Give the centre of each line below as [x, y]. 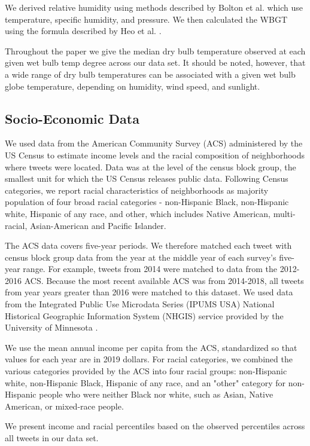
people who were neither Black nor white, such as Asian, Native [156, 394]
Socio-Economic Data [72, 118]
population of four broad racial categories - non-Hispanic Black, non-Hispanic [147, 202]
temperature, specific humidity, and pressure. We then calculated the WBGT [146, 19]
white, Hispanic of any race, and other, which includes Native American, [138, 213]
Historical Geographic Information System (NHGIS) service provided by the [144, 315]
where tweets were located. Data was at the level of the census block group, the [151, 167]
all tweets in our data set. [52, 438]
